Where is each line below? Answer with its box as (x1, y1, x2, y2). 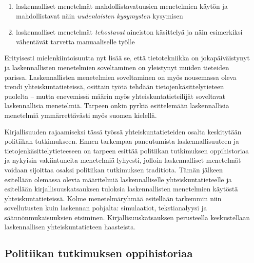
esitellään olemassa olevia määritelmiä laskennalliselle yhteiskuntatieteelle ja (4, 174, 232, 184)
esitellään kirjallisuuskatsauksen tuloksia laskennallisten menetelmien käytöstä (4, 184, 238, 194)
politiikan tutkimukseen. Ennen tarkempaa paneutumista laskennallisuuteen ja (4, 136, 239, 146)
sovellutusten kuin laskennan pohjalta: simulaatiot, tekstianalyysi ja (4, 203, 207, 213)
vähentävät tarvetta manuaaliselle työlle (16, 36, 135, 46)
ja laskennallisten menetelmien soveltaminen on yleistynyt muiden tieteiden (4, 62, 229, 72)
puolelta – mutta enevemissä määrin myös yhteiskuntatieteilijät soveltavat (4, 91, 226, 101)
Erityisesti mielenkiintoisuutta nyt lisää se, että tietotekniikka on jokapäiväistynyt (4, 53, 250, 63)
